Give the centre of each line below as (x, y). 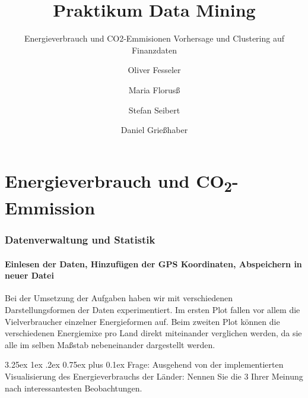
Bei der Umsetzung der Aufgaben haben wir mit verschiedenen (119, 298)
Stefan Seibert (154, 110)
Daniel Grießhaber (154, 130)
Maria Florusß (154, 89)
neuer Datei (29, 275)
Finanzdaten (154, 50)
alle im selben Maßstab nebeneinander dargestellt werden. (110, 344)
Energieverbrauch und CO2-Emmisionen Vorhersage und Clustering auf (154, 38)
